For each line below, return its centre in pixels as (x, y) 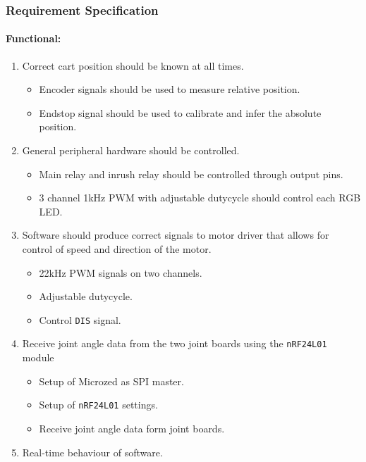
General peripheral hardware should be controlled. (131, 150)
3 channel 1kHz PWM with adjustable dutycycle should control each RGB (200, 198)
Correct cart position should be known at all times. (133, 65)
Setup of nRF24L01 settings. (98, 405)
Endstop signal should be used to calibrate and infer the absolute (180, 112)
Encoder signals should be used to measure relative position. (170, 89)
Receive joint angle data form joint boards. (132, 428)
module (38, 357)
